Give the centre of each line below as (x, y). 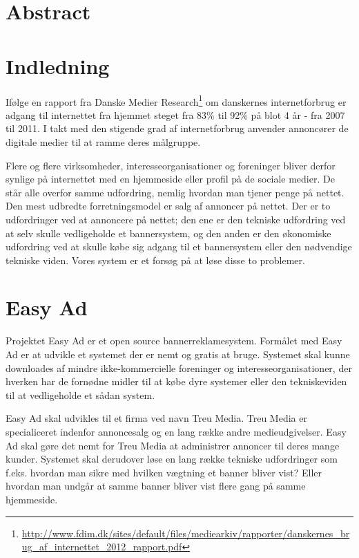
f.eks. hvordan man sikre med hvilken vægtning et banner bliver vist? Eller (164, 472)
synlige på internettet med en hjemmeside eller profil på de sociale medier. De (170, 179)
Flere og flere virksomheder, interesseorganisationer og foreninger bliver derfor (171, 165)
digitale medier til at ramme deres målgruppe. (103, 141)
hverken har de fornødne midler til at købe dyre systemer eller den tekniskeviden (176, 381)
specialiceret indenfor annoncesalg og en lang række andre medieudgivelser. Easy (176, 431)
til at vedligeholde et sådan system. (80, 394)
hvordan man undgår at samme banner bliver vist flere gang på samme (156, 486)
